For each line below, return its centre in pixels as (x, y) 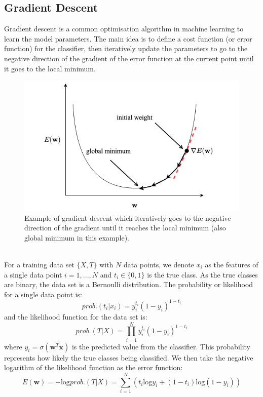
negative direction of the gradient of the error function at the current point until (129, 58)
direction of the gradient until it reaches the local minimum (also (125, 228)
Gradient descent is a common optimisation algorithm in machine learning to (124, 29)
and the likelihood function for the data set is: (76, 316)
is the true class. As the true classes (202, 274)
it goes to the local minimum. (50, 68)
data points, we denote (159, 265)
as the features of (232, 265)
